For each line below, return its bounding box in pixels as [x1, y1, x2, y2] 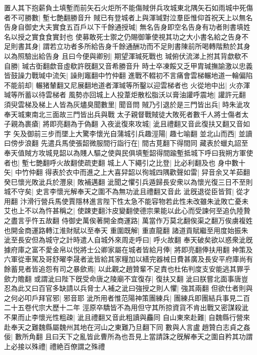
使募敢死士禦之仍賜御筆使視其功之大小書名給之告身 [75, 31, 242, 41]
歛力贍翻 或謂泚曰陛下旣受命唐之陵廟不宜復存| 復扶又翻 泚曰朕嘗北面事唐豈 [4, 273, 248, 283]
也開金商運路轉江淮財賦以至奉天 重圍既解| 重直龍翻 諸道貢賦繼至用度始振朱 [4, 225, 248, 235]
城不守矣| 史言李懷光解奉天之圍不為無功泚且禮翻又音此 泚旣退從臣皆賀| [4, 186, 234, 197]
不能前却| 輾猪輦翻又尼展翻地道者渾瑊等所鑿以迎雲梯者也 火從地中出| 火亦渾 [4, 79, 250, 90]
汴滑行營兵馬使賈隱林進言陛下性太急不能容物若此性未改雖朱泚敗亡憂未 [20, 196, 249, 206]
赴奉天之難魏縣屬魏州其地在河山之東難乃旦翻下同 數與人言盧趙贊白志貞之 [4, 321, 244, 332]
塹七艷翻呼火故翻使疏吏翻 [22, 157, 105, 167]
